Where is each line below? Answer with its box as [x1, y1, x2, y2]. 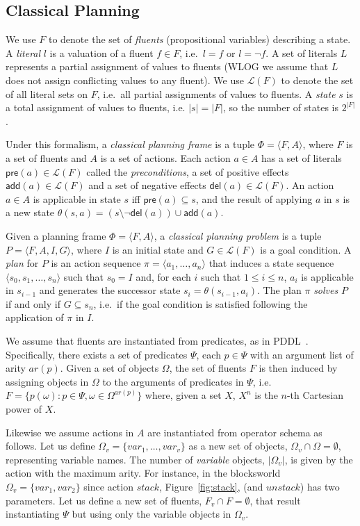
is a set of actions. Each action [100, 150, 231, 165]
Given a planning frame [6, 228, 106, 243]
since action [83, 479, 133, 494]
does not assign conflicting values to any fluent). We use [6, 72, 244, 87]
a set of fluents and [6, 150, 87, 165]
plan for [6, 256, 39, 270]
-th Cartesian [286, 388, 343, 402]
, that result [249, 493, 301, 507]
